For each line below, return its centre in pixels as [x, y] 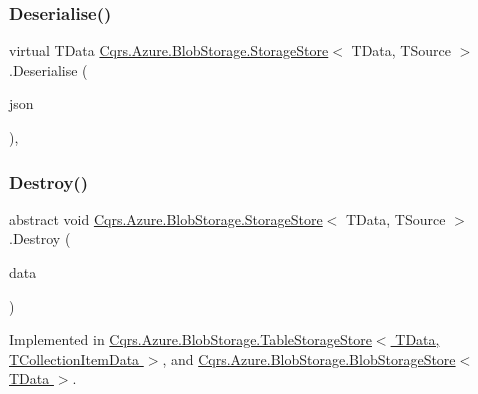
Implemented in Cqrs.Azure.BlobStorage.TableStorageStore [190, 339]
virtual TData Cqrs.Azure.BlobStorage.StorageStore [169, 50]
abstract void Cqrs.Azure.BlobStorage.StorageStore [166, 218]
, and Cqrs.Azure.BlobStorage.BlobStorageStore [309, 358]
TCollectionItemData [74, 358]
